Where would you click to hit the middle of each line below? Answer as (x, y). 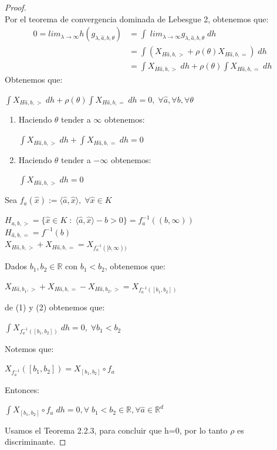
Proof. (16, 7)
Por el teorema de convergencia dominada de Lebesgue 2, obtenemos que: (137, 18)
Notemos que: (29, 348)
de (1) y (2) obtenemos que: (55, 307)
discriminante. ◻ (36, 441)
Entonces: (22, 389)
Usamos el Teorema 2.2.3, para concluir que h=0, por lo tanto (116, 430)
